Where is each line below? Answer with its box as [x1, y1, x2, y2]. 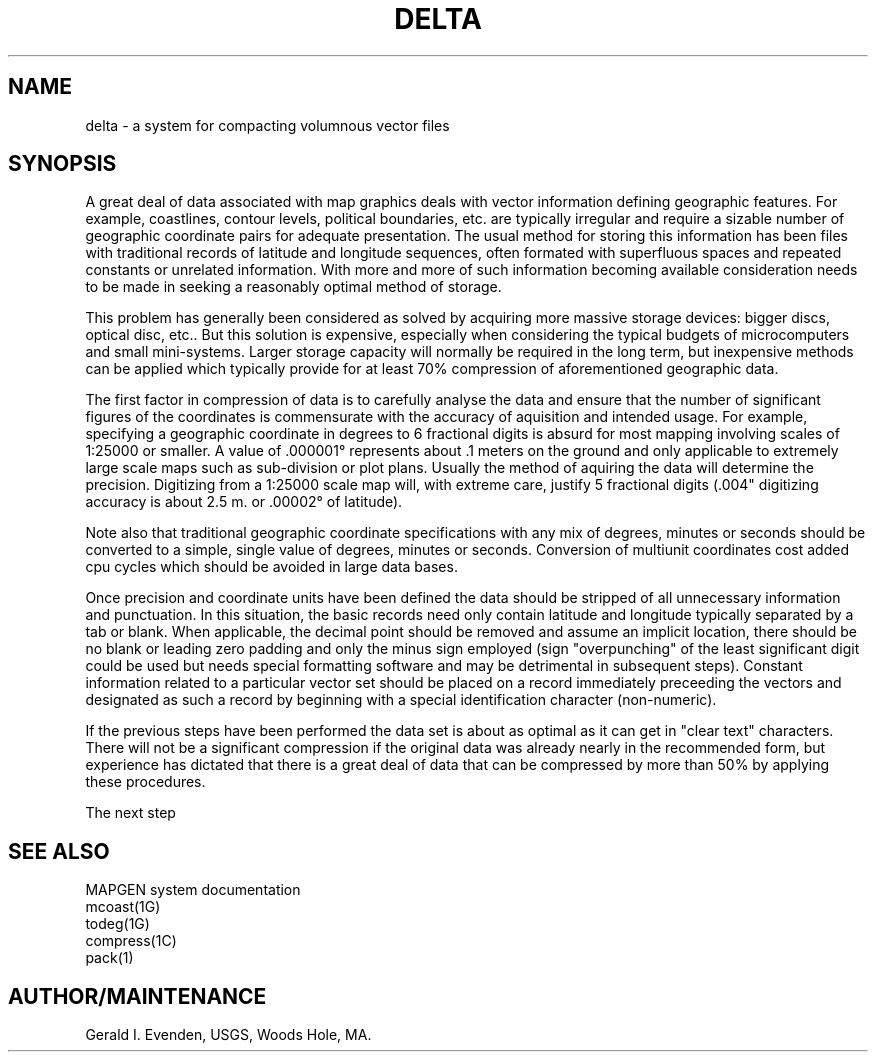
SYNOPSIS [8, 151, 117, 177]
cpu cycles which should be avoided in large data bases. [85, 558, 458, 576]
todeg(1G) [85, 915, 150, 933]
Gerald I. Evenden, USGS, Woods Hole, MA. [85, 1026, 372, 1044]
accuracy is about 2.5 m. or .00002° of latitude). [85, 493, 403, 511]
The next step [85, 804, 176, 822]
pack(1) [85, 949, 134, 967]
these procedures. [85, 773, 206, 791]
